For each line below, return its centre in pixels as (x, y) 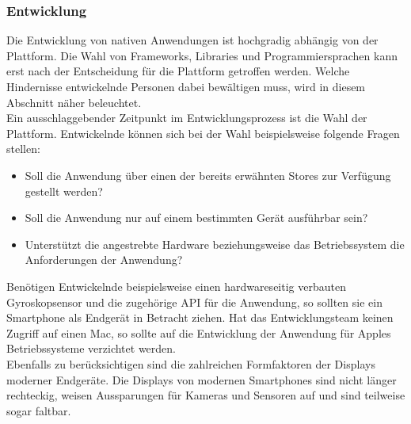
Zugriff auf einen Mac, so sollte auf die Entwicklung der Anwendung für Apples (199, 332)
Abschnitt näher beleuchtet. (74, 102)
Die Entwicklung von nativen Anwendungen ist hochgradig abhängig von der (192, 40)
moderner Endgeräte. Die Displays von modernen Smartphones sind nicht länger (202, 379)
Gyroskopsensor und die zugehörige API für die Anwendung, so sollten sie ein (194, 302)
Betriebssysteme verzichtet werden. (91, 348)
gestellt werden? (64, 191)
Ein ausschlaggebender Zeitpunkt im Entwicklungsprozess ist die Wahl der (187, 118)
